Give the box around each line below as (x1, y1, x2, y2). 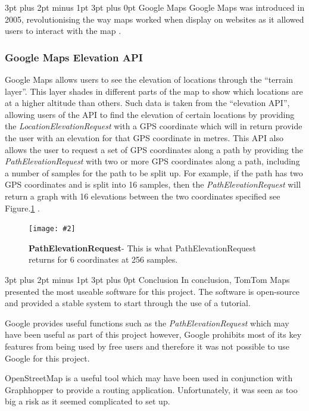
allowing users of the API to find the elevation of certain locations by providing (5, 108, 295, 120)
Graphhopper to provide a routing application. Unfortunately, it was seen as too (5, 383, 298, 396)
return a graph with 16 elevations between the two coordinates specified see (5, 189, 280, 202)
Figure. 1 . (5, 201, 40, 214)
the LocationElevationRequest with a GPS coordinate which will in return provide (5, 120, 302, 132)
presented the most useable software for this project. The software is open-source (5, 285, 300, 297)
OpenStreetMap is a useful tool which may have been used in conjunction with (5, 372, 293, 384)
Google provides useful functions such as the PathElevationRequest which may (5, 316, 289, 329)
